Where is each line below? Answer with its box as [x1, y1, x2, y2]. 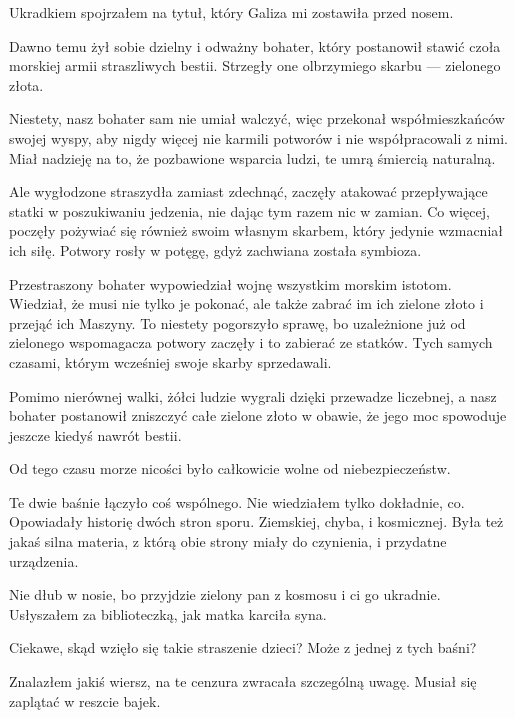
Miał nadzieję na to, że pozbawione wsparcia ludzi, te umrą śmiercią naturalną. [9, 147, 496, 168]
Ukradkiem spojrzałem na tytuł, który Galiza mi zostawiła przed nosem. [9, 2, 454, 22]
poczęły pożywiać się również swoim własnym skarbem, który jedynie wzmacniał [9, 220, 503, 241]
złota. [9, 74, 44, 95]
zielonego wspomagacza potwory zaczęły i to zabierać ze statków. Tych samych [9, 332, 493, 353]
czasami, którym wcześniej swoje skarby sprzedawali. [9, 351, 332, 372]
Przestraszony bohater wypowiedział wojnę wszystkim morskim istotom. [9, 273, 452, 294]
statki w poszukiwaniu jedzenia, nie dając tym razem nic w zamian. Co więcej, [9, 200, 490, 221]
